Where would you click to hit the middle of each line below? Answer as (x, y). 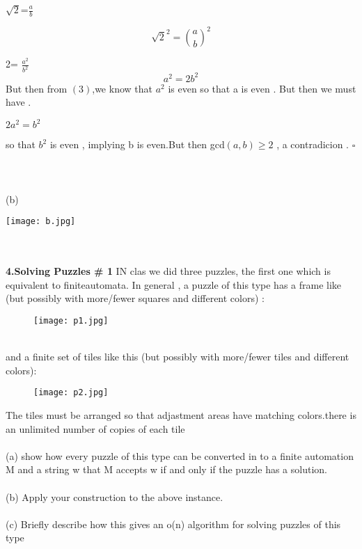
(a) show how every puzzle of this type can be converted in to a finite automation (180, 455)
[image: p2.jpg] (71, 393)
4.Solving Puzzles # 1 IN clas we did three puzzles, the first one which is (168, 271)
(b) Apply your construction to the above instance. (115, 496)
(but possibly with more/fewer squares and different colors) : (135, 298)
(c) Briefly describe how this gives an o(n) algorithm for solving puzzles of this (173, 524)
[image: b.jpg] (41, 222)
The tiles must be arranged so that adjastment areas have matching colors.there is (181, 415)
